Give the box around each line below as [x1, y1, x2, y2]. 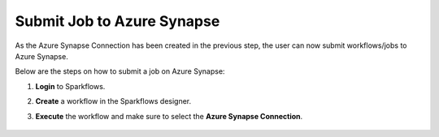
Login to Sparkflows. [35, 81, 106, 91]
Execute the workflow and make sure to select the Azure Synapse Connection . [35, 111, 303, 121]
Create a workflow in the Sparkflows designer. [35, 96, 192, 106]
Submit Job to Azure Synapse [15, 12, 220, 30]
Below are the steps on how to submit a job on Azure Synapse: [15, 66, 225, 76]
